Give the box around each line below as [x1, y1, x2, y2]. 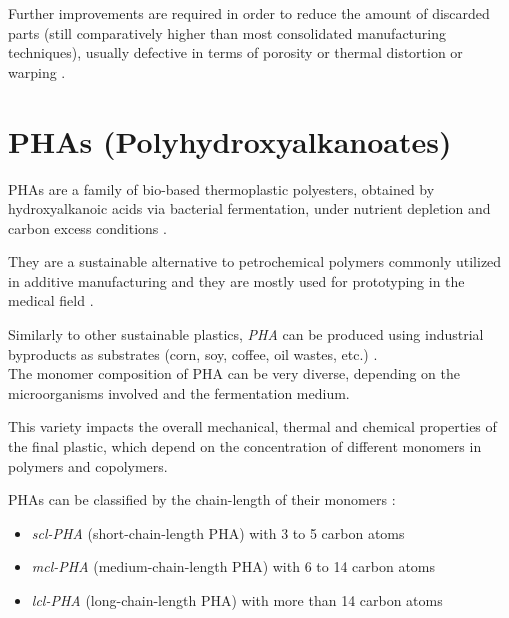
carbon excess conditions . [8, 217, 167, 238]
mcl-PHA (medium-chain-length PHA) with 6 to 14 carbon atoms [31, 556, 436, 577]
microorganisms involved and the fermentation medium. [8, 382, 350, 403]
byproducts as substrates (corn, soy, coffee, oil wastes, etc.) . [8, 343, 378, 364]
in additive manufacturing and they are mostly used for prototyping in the [8, 270, 465, 291]
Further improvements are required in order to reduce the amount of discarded [8, 3, 490, 23]
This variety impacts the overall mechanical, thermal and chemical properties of [8, 416, 497, 437]
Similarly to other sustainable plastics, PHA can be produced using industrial [8, 324, 484, 345]
